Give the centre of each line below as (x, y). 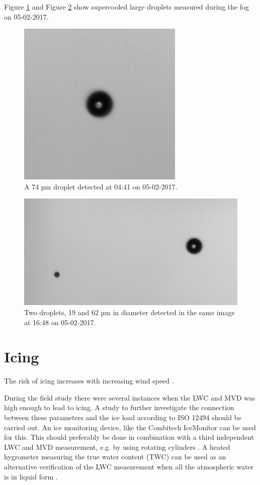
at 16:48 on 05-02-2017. (60, 322)
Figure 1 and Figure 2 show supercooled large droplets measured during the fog (127, 7)
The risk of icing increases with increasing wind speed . (89, 381)
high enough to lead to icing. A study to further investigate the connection (119, 407)
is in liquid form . (31, 476)
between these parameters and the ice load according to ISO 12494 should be (123, 417)
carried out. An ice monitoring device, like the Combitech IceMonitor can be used (130, 427)
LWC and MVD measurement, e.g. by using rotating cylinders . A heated (117, 447)
